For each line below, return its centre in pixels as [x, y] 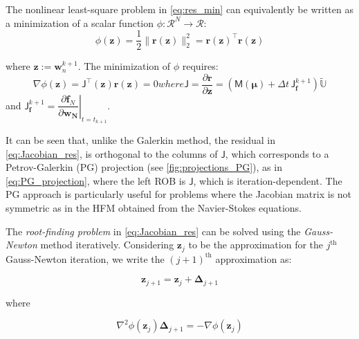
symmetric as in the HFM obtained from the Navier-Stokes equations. [154, 208]
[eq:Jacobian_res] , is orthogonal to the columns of [112, 153]
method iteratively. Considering [107, 245]
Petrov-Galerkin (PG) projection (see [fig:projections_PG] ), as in [144, 167]
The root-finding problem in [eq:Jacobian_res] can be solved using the [153, 231]
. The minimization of [124, 66]
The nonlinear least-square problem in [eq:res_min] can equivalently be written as [179, 9]
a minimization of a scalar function [80, 22]
